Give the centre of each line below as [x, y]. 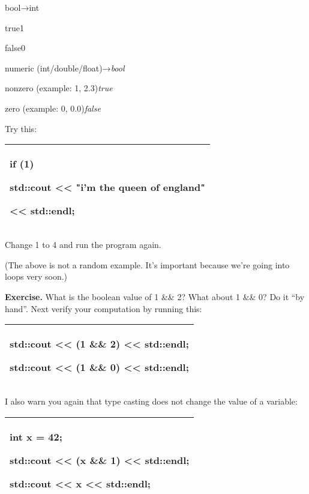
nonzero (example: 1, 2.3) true [59, 88]
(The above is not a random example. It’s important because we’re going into [147, 264]
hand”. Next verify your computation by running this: [103, 308]
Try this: [21, 128]
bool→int [22, 7]
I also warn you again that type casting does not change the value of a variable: [151, 401]
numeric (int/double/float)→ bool [65, 68]
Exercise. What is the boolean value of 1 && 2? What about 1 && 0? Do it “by [155, 296]
